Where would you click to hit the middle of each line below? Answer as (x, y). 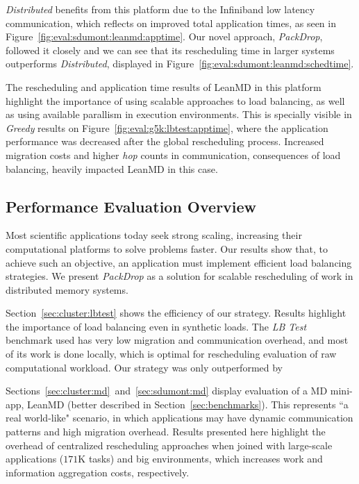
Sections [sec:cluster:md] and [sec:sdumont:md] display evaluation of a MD (167, 391)
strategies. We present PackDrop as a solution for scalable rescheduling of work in (179, 276)
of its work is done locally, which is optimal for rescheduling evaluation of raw (171, 354)
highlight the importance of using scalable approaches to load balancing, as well (175, 100)
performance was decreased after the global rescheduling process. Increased (165, 141)
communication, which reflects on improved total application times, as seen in (171, 23)
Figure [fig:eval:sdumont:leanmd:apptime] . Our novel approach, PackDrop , (164, 36)
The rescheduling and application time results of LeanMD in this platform (164, 86)
